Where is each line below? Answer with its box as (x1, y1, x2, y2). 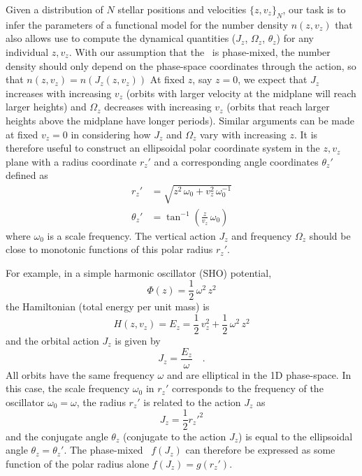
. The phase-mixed (64, 442, 143, 457)
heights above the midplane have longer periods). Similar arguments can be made (6, 113, 354, 127)
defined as (6, 168, 48, 182)
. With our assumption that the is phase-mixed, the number (68, 44, 331, 59)
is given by (115, 333, 161, 348)
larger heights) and (6, 99, 87, 114)
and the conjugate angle (6, 428, 108, 443)
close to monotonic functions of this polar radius (6, 242, 213, 257)
